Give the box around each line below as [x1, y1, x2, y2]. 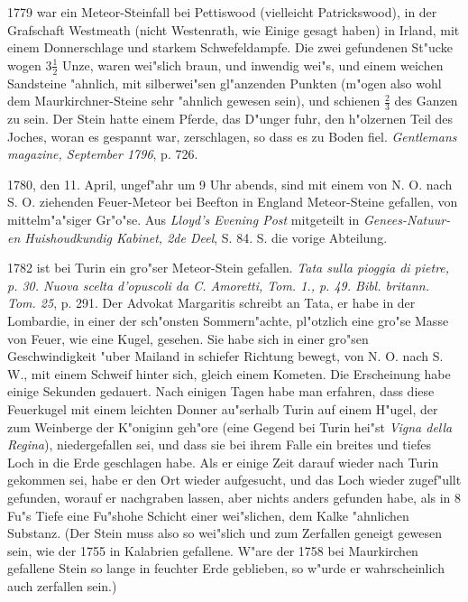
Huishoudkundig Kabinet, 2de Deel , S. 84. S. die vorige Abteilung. [24, 227, 388, 246]
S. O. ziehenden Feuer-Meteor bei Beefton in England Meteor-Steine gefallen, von [7, 192, 458, 211]
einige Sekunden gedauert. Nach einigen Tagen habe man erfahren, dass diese [7, 382, 435, 401]
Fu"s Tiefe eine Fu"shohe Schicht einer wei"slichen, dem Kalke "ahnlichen [7, 505, 409, 524]
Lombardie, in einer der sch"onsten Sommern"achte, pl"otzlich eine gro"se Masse [7, 310, 449, 329]
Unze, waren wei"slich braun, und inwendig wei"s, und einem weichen [61, 55, 444, 74]
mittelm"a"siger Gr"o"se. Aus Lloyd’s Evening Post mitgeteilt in [7, 210, 360, 228]
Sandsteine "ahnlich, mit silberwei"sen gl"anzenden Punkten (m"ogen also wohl [7, 73, 442, 92]
